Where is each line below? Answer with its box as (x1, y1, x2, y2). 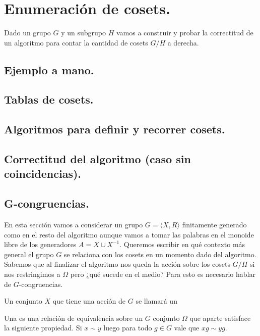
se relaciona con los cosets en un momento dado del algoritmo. (63, 249, 256, 259)
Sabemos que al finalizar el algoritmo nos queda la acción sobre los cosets (4, 259, 230, 269)
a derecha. (167, 37, 199, 47)
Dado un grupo (4, 27, 51, 38)
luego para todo (103, 322, 152, 333)
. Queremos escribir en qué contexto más (119, 239, 245, 250)
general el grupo (4, 249, 54, 259)
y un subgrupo (61, 27, 106, 38)
